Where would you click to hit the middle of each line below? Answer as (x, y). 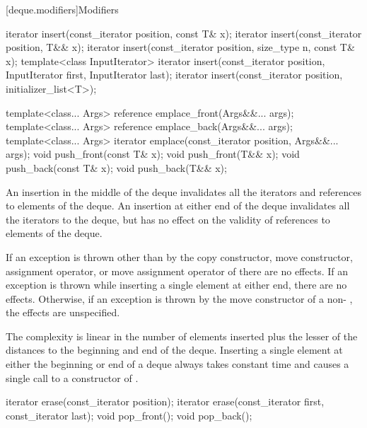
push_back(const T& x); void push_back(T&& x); (116, 167)
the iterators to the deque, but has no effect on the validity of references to (168, 219)
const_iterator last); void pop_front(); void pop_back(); (129, 415)
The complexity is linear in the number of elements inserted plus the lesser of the (182, 336)
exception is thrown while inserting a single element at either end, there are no (176, 285)
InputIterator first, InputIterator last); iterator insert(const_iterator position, (174, 75)
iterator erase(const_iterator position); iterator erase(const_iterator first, (165, 401)
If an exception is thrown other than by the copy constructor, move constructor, (179, 256)
